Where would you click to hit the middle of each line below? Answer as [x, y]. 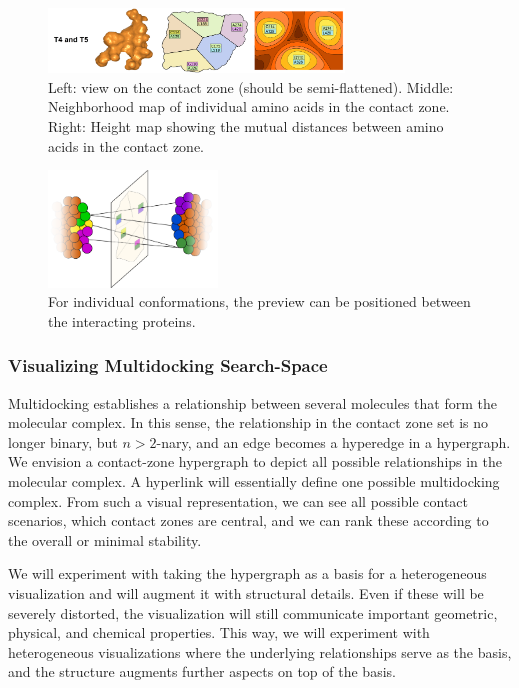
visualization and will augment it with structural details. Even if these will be [246, 592]
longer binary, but [63, 441]
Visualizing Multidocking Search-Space [168, 365]
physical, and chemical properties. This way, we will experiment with [219, 632]
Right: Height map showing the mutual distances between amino [246, 125]
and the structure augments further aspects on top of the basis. [202, 671]
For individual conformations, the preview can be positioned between [259, 301]
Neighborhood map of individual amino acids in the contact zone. [249, 106]
